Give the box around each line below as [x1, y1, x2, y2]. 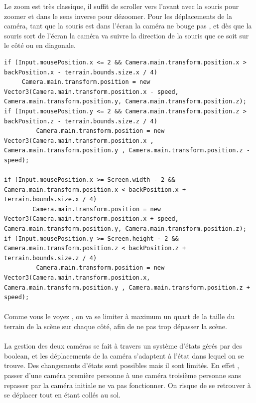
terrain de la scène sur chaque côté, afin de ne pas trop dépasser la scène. [4, 321, 227, 331]
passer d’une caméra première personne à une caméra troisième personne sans [4, 370, 242, 380]
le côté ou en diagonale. [4, 40, 76, 50]
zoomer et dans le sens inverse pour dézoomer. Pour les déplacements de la [4, 10, 233, 21]
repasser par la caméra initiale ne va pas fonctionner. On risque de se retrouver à [4, 380, 251, 390]
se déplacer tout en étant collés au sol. [4, 390, 121, 400]
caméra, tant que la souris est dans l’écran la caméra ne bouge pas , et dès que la [4, 20, 252, 31]
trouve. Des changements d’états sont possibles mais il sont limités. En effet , [4, 360, 240, 371]
